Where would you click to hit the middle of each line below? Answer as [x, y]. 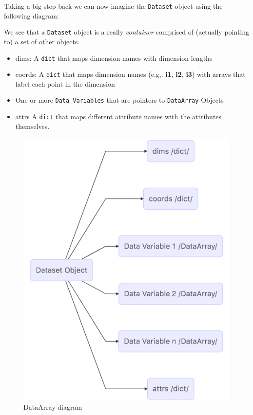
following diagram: [31, 15]
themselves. [32, 126]
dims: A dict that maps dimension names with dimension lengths [114, 58]
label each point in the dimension [65, 83]
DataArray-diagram [53, 407]
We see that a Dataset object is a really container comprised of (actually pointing [126, 32]
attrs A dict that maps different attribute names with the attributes [118, 117]
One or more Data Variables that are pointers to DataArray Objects [119, 100]
